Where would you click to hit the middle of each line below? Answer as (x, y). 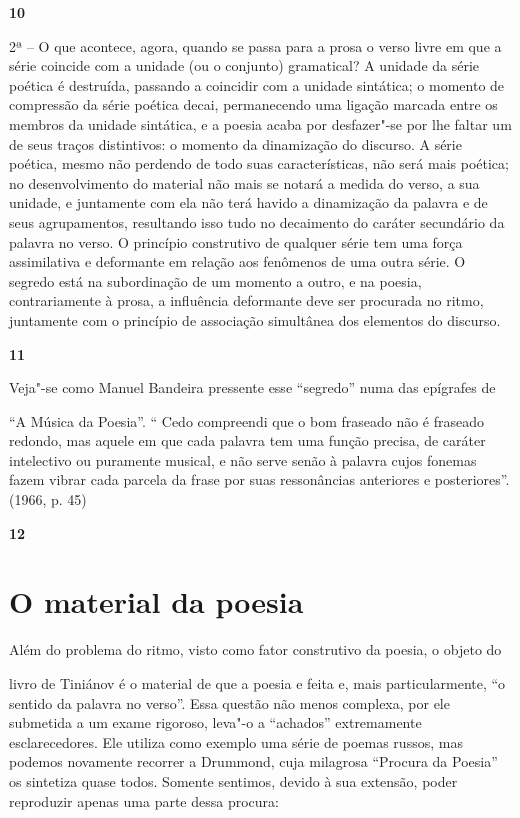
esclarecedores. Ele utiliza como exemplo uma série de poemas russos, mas (236, 741)
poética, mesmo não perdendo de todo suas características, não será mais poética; (259, 163)
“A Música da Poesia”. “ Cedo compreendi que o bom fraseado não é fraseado (247, 420)
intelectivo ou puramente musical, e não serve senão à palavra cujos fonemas (243, 459)
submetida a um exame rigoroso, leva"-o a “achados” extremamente (215, 722)
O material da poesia (156, 601)
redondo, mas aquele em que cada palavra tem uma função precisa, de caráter (247, 440)
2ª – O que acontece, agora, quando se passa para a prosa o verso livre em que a (255, 45)
